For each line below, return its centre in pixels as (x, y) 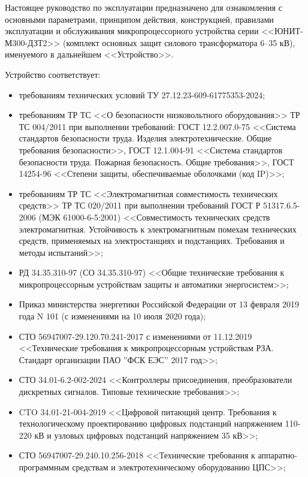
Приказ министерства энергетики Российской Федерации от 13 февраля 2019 (159, 304)
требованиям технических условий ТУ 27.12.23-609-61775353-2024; (142, 94)
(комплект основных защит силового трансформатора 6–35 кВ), (179, 42)
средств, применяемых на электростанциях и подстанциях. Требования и (152, 241)
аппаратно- (277, 455)
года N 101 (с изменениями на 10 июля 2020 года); (112, 316)
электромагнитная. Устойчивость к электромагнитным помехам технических (158, 229)
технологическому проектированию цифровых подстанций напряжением (150, 423)
